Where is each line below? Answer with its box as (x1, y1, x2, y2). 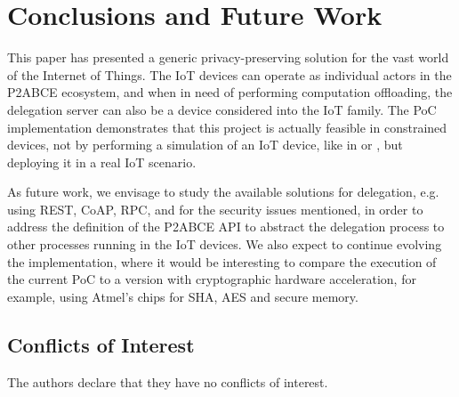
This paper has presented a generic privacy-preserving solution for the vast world (7, 48, 449, 67)
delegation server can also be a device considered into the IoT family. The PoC (7, 100, 437, 118)
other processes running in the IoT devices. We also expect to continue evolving (7, 235, 442, 254)
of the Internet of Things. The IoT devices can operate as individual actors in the (7, 65, 452, 84)
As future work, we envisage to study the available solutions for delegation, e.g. (7, 182, 439, 201)
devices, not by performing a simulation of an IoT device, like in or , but (7, 135, 403, 154)
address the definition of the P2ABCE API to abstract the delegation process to (7, 217, 445, 236)
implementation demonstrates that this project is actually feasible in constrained (7, 117, 447, 136)
